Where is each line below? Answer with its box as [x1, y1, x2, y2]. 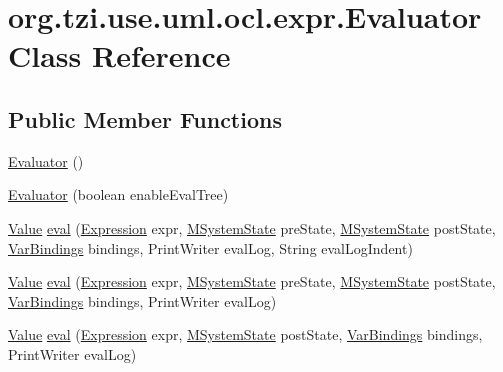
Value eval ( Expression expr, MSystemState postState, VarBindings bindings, [8, 324, 483, 345]
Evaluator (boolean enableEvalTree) [8, 184, 229, 205]
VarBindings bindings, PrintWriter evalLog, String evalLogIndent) [8, 237, 413, 258]
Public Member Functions [8, 103, 282, 134]
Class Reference [8, 35, 231, 76]
